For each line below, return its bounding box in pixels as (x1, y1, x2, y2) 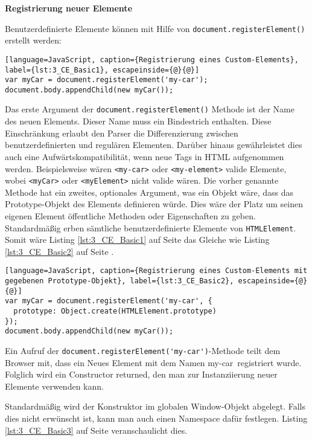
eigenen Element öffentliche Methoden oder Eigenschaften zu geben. (5, 210, 256, 222)
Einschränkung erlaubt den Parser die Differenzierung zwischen (5, 126, 238, 139)
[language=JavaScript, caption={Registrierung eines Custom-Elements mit (5, 266, 308, 275)
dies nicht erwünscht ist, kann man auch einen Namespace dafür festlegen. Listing (5, 412, 308, 425)
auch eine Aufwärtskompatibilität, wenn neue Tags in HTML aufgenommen (5, 150, 284, 163)
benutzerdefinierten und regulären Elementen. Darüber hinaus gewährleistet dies (5, 138, 302, 151)
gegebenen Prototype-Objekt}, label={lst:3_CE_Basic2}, (5, 277, 234, 286)
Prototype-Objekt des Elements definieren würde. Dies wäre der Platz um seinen (5, 198, 303, 210)
